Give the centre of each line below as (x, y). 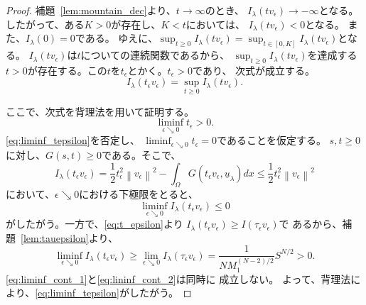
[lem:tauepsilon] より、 (69, 237)
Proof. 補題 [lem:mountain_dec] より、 (91, 10)
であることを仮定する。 (271, 140)
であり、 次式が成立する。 (254, 70)
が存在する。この (67, 70)
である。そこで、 (141, 154)
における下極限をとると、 (139, 194)
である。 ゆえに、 (116, 38)
